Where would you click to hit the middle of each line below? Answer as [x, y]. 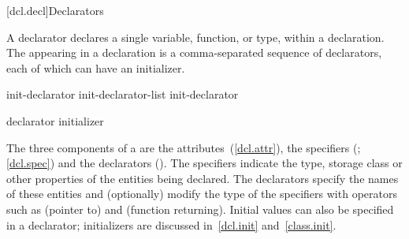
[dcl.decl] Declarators [55, 10]
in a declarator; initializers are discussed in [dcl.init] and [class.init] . [171, 224]
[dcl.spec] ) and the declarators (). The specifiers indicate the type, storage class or [204, 163]
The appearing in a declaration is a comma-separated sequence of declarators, [194, 52]
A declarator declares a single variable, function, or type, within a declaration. [195, 37]
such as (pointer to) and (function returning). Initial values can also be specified [200, 209]
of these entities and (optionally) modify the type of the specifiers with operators [202, 194]
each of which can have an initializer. [96, 67]
